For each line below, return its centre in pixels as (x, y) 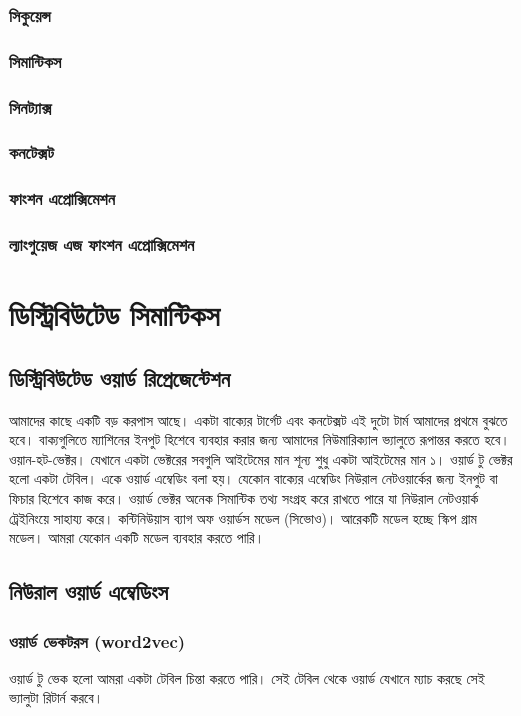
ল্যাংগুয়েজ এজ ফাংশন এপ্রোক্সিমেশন (102, 244)
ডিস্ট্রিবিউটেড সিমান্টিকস (114, 314)
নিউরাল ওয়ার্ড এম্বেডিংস (89, 591)
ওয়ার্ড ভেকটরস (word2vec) (97, 640)
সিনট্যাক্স (30, 106)
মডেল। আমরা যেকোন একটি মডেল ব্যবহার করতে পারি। (137, 537)
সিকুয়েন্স (30, 14)
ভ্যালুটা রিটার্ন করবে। (56, 697)
